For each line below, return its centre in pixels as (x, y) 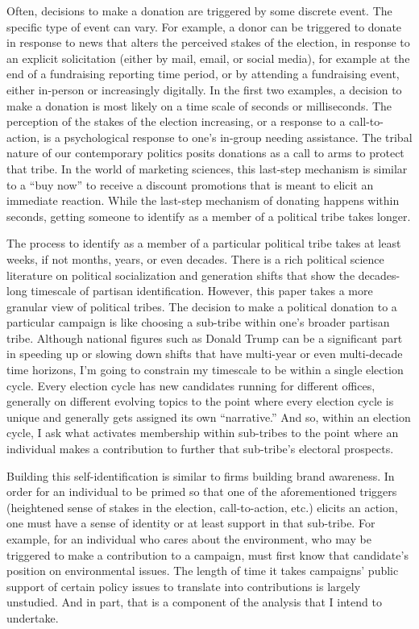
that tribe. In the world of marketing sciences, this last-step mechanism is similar (207, 168)
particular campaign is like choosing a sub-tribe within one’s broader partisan (198, 322)
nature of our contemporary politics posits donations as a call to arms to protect (205, 153)
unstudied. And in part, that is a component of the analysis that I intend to (194, 602)
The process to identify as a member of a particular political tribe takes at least (204, 243)
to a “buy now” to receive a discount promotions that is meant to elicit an (190, 184)
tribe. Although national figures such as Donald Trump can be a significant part (205, 337)
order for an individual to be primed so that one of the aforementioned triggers (202, 492)
